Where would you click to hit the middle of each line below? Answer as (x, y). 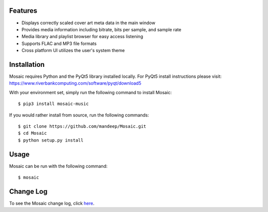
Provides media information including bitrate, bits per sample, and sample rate (101, 29)
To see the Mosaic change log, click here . (52, 203)
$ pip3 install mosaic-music (53, 104)
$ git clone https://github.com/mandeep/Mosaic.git (82, 126)
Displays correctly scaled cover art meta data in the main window (89, 23)
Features (23, 11)
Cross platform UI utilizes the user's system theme (73, 51)
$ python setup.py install (51, 140)
